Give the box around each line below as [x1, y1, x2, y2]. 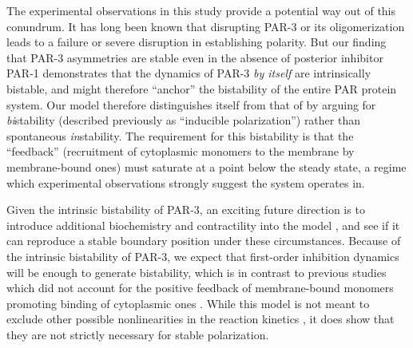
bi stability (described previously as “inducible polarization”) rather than [6, 112, 360, 129]
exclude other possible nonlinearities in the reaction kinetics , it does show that [6, 310, 395, 327]
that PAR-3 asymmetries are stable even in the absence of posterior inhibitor [6, 49, 383, 65]
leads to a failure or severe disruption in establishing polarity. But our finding [6, 34, 387, 50]
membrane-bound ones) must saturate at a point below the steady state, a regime [6, 158, 407, 175]
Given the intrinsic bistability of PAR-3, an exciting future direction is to [6, 201, 365, 218]
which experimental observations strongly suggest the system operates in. [6, 174, 365, 191]
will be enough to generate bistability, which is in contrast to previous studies [6, 263, 387, 280]
